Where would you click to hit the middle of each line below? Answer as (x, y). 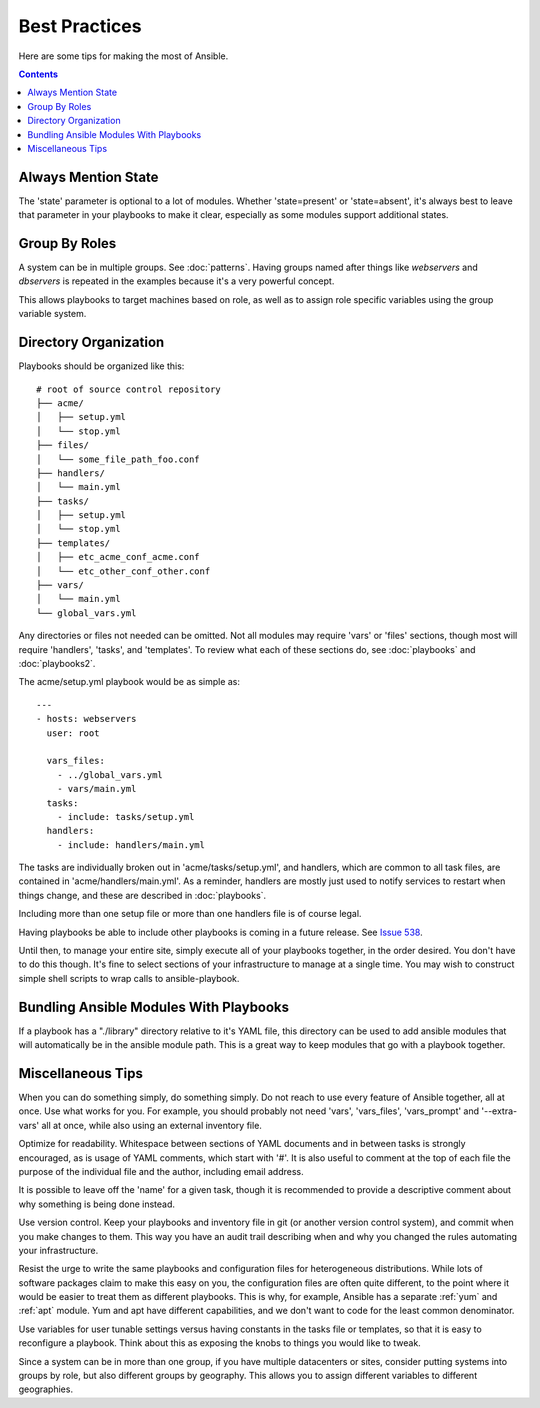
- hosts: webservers (86, 719)
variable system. (52, 314)
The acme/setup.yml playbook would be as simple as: (129, 682)
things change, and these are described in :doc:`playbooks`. (142, 895)
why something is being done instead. (96, 1204)
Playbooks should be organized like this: (101, 366)
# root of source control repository (129, 389)
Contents (38, 74)
